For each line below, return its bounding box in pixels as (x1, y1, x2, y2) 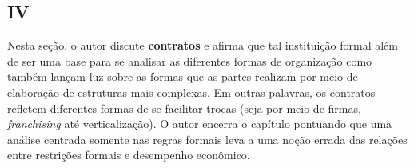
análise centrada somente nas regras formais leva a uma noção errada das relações (7, 130, 408, 147)
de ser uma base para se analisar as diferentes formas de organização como (7, 52, 372, 69)
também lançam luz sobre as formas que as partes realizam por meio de (7, 68, 358, 85)
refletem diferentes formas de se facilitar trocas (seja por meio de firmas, (7, 99, 361, 116)
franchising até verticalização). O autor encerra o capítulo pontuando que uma (7, 115, 392, 132)
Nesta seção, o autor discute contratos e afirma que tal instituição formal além (7, 37, 398, 54)
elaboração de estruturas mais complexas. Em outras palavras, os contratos (7, 83, 376, 100)
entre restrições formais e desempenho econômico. (7, 146, 250, 163)
